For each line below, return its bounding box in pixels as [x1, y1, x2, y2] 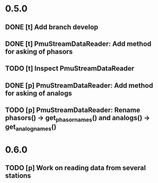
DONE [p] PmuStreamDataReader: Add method [5, 81, 153, 90]
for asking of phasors [5, 47, 73, 56]
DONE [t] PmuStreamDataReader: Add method [5, 39, 152, 48]
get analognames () [5, 123, 57, 132]
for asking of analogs [5, 89, 72, 97]
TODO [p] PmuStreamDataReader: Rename [5, 106, 141, 114]
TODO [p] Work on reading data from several [5, 164, 146, 172]
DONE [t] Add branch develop [5, 23, 98, 31]
